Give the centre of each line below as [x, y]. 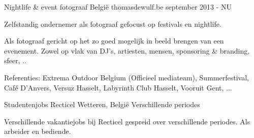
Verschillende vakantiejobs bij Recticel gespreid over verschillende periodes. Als [127, 121]
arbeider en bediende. [38, 131]
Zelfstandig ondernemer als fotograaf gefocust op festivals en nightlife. [113, 24]
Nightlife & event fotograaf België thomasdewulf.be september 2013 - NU [118, 7]
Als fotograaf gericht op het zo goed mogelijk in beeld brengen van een [114, 41]
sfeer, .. [15, 60]
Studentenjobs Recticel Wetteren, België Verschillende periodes [102, 104]
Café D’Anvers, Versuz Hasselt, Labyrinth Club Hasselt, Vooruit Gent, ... [118, 87]
